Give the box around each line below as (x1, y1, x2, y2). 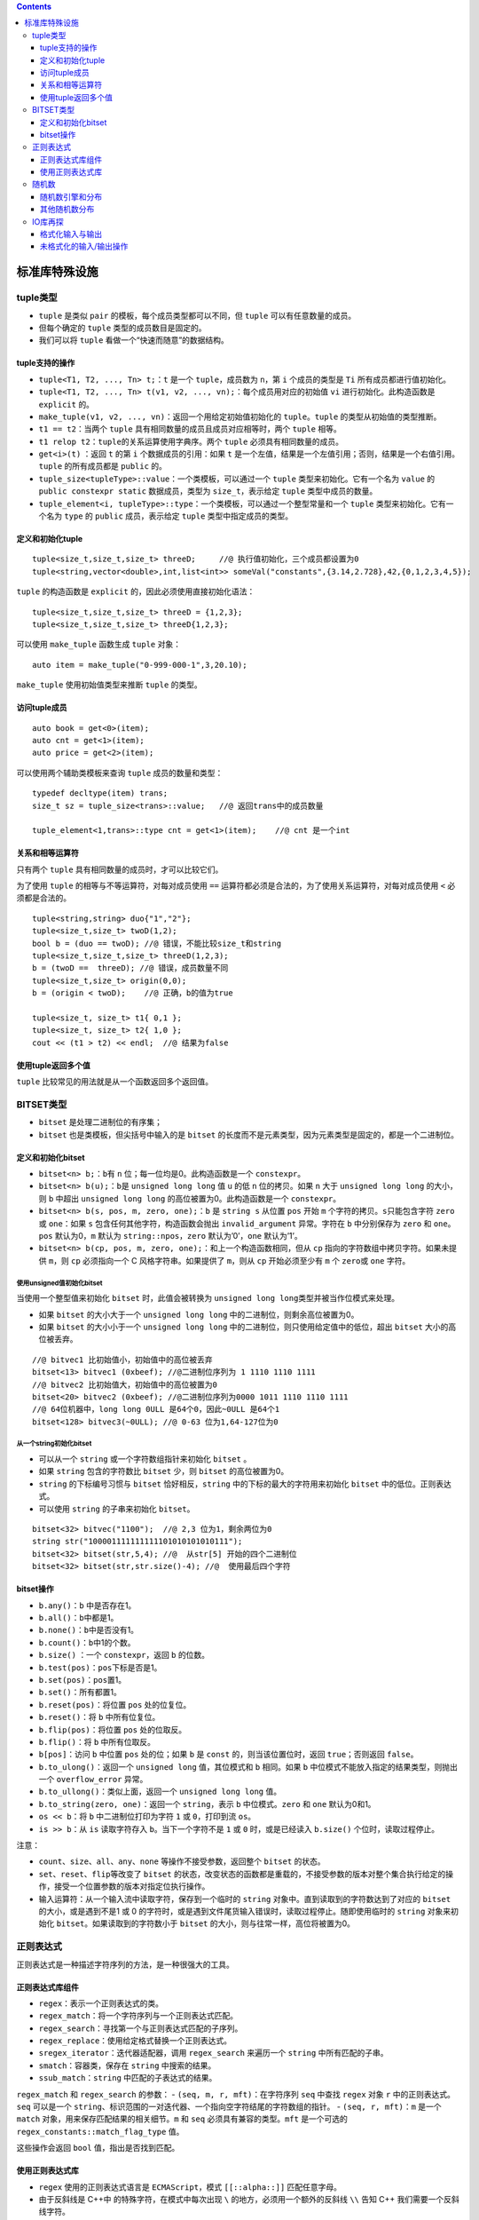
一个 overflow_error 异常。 (38, 1774, 148, 1785)
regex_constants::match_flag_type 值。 (16, 2126, 185, 2137)
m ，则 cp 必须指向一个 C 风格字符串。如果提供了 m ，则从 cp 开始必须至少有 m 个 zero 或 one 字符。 (48, 1255, 411, 1265)
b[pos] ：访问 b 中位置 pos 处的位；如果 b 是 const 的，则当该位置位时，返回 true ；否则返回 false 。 (38, 1749, 419, 1760)
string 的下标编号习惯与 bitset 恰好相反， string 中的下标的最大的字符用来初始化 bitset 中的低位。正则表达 (38, 1479, 452, 1489)
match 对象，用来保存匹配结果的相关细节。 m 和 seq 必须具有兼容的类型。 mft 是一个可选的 (16, 2113, 348, 2124)
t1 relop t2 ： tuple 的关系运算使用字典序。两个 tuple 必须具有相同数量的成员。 (38, 436, 343, 447)
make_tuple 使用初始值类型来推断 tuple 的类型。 (16, 679, 203, 690)
